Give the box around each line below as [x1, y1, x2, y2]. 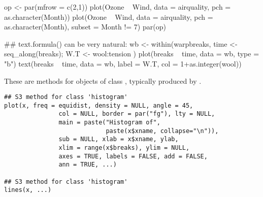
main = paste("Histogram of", [58, 119, 160, 126]
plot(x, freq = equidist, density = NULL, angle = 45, [4, 102, 193, 109]
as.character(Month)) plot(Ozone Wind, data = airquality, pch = [4, 11, 213, 22]
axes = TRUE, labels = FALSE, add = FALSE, [58, 152, 208, 160]
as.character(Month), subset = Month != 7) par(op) [4, 21, 166, 32]
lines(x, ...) [4, 186, 52, 194]
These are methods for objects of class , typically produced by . [4, 75, 202, 86]
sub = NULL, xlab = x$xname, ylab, [58, 136, 179, 143]
